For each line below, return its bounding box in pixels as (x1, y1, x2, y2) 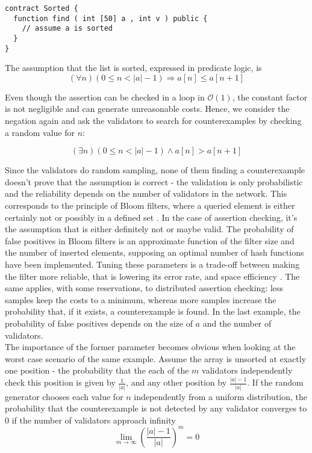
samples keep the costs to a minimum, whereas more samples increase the (5, 293, 276, 306)
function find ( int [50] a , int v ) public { (13, 14, 208, 23)
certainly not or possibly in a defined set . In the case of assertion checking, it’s (5, 211, 298, 223)
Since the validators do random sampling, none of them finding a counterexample (5, 164, 305, 176)
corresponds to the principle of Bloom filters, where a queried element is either (5, 199, 295, 212)
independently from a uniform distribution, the (134, 390, 308, 402)
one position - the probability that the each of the (5, 364, 189, 377)
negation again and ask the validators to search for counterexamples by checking (5, 114, 302, 127)
